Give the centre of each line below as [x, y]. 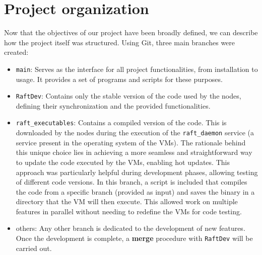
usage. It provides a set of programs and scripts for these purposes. [119, 79]
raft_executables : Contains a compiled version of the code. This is [121, 122]
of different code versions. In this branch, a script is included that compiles [132, 182]
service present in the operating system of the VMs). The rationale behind [131, 142]
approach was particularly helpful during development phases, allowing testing [137, 172]
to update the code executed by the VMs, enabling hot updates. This [123, 162]
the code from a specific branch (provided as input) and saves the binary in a [135, 191]
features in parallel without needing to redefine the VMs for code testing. [129, 211]
